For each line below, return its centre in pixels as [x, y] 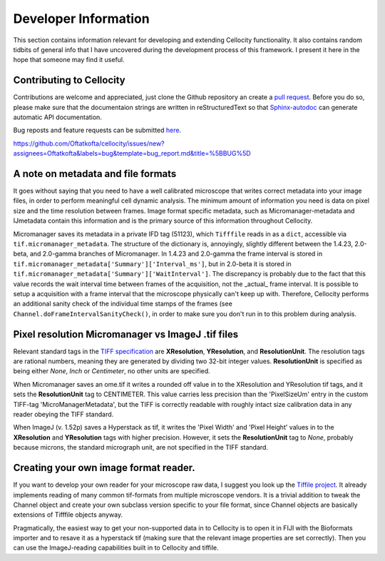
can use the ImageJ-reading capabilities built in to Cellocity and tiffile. [116, 548]
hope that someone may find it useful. [69, 60]
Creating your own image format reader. [104, 468]
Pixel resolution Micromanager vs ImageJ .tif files [126, 334]
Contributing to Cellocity [70, 80]
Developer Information [81, 19]
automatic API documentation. [58, 117]
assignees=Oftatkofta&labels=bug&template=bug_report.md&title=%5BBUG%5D [132, 153]
